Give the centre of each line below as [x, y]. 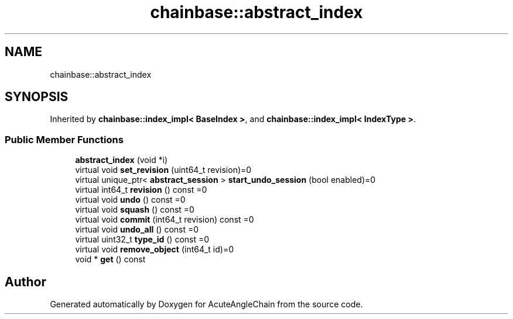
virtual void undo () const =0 [130, 200]
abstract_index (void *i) [122, 160]
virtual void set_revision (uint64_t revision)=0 [163, 170]
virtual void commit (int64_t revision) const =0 [165, 220]
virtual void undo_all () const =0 [137, 230]
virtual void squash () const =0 [135, 210]
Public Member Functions [64, 139]
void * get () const [110, 259]
